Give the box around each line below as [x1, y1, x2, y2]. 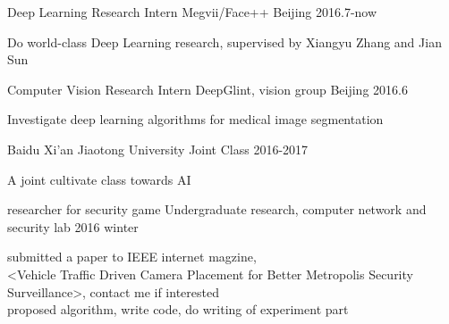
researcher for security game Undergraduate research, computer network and [7, 200, 427, 219]
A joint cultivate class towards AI [7, 170, 191, 188]
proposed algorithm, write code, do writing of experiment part [7, 300, 349, 319]
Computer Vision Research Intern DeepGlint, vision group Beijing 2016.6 [7, 79, 408, 98]
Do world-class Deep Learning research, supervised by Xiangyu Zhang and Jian [7, 32, 442, 51]
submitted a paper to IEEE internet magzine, [7, 247, 257, 266]
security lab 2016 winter [7, 217, 139, 236]
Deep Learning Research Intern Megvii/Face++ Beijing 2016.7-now [7, 3, 377, 21]
